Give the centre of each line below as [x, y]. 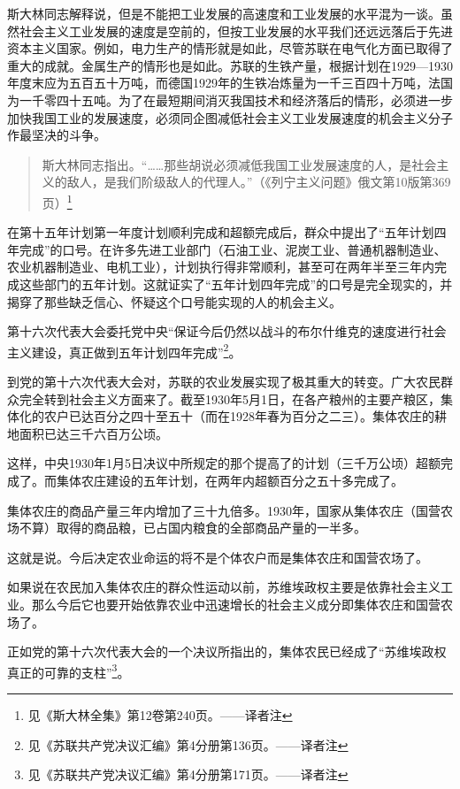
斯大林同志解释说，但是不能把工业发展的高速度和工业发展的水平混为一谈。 [224, 13]
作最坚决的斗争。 [57, 135]
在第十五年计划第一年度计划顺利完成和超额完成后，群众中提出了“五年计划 [221, 232]
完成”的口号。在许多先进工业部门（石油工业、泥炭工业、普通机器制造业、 [233, 249]
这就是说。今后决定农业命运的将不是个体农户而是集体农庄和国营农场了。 [218, 557]
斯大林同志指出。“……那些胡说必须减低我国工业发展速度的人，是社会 [239, 164]
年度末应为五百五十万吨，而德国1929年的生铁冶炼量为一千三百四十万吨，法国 [230, 83]
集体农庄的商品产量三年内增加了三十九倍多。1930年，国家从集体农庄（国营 [224, 510]
